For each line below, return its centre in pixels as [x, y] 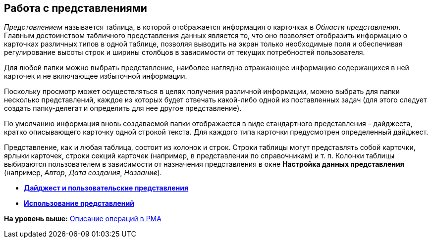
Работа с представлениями [76, 8]
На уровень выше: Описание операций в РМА [83, 219]
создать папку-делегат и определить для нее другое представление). [123, 108]
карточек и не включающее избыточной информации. [96, 76]
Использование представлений [79, 203]
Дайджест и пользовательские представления [106, 188]
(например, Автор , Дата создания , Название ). [83, 173]
